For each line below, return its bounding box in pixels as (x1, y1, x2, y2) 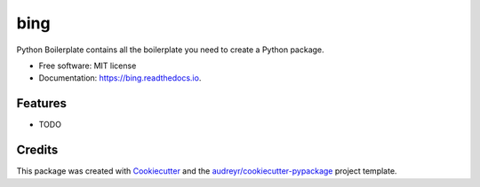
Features (16, 96, 67, 111)
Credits (16, 143, 59, 158)
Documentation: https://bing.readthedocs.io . (38, 73, 202, 83)
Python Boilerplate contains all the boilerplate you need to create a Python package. (16, 44, 324, 55)
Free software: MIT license (38, 60, 137, 71)
